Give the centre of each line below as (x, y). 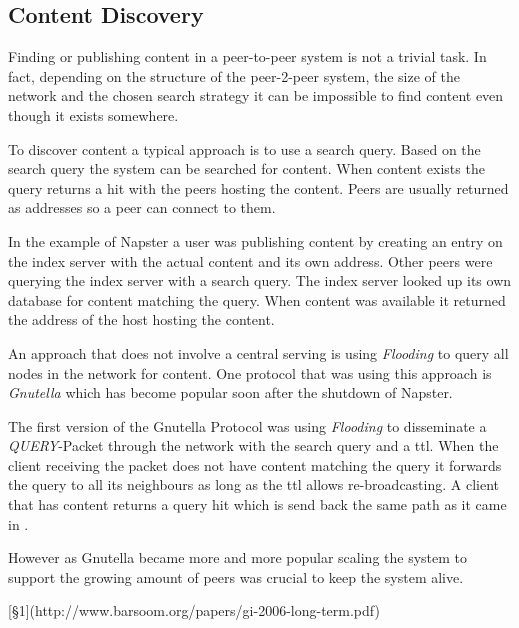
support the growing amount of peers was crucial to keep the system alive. (236, 576)
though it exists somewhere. (93, 114)
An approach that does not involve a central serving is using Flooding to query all (258, 352)
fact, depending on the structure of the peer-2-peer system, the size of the (234, 75)
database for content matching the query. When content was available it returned (257, 299)
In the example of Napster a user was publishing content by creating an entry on (255, 240)
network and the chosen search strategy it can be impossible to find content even (256, 95)
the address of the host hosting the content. (141, 319)
